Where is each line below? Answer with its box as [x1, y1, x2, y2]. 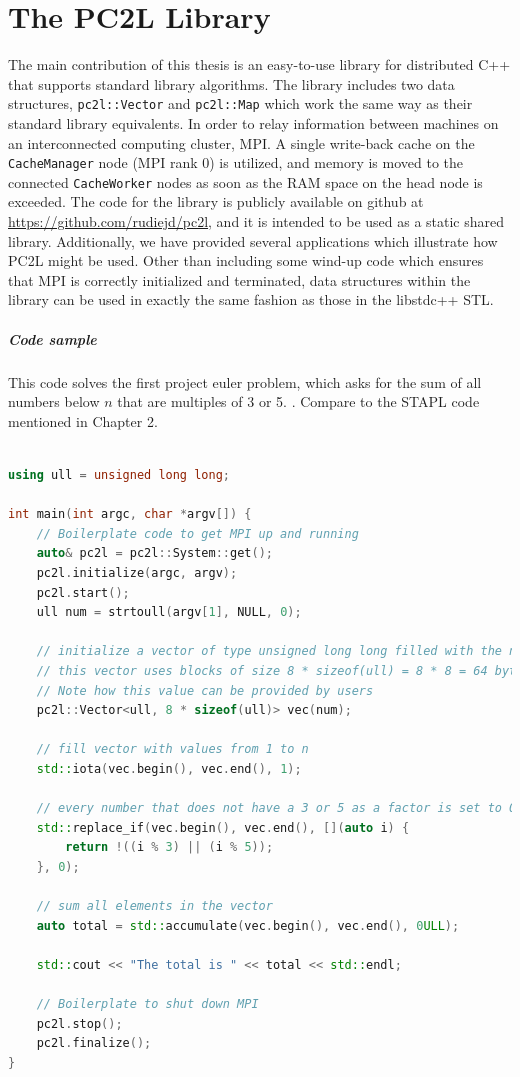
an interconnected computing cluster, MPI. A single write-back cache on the [8, 132, 475, 153]
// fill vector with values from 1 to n [36, 742, 309, 757]
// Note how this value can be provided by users [36, 683, 374, 698]
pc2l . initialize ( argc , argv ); [36, 565, 238, 580]
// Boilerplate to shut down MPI [36, 997, 259, 1011]
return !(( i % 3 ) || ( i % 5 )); [65, 840, 274, 855]
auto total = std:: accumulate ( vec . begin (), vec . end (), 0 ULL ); [36, 918, 460, 933]
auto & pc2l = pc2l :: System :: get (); [36, 546, 273, 561]
